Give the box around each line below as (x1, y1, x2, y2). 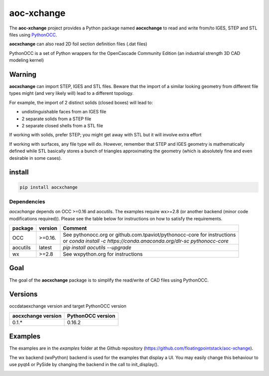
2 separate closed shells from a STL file (21, 122, 103, 128)
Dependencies (9, 198, 46, 205)
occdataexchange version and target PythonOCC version (9, 303, 127, 309)
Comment (63, 225, 87, 232)
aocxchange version (12, 312, 62, 319)
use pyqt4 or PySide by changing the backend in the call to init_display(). (9, 362, 159, 368)
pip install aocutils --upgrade (63, 244, 132, 251)
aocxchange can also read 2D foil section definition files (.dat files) (9, 41, 147, 47)
